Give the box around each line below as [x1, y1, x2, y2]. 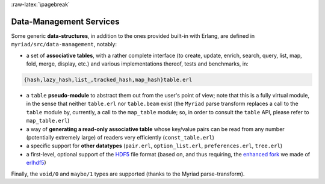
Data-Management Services [11, 16, 120, 26]
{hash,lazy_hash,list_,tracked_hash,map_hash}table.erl [23, 76, 193, 84]
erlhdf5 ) [26, 159, 46, 167]
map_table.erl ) [26, 117, 70, 124]
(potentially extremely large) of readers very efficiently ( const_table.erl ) [26, 134, 215, 141]
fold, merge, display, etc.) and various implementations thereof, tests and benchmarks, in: [26, 60, 249, 67]
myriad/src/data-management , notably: [11, 41, 117, 48]
